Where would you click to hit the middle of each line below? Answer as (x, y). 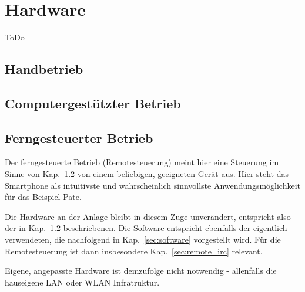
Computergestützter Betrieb (93, 103)
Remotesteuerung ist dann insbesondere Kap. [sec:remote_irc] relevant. (134, 251)
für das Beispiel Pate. (43, 197)
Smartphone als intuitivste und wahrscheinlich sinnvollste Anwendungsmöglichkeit (153, 185)
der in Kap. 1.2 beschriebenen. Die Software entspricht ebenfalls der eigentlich (146, 228)
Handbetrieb (44, 69)
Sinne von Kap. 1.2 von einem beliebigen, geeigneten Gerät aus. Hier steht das (147, 174)
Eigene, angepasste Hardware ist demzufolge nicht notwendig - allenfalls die (141, 271)
